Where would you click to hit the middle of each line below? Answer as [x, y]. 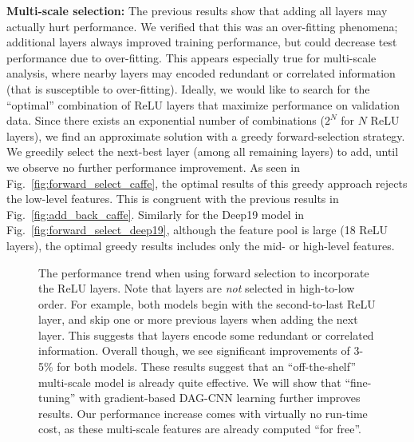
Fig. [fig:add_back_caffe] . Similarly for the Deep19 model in [156, 214]
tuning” [57, 398]
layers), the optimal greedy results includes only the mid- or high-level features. [201, 245]
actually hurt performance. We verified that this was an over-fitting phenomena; [202, 26]
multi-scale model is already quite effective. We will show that [190, 382]
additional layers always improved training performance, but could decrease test [202, 42]
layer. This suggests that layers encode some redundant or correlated [206, 334]
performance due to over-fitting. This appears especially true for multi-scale [191, 57]
